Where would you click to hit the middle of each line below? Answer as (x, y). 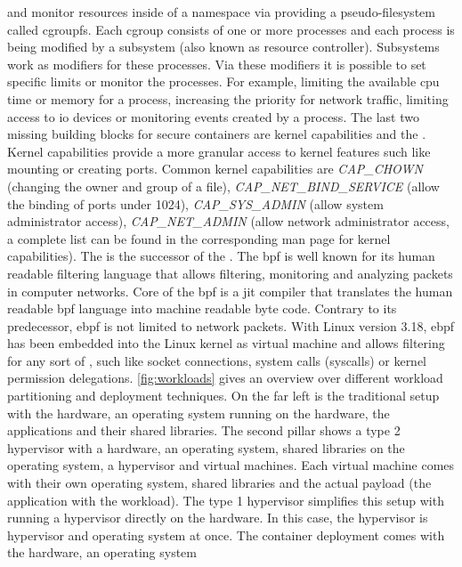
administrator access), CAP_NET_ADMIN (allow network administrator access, (228, 221)
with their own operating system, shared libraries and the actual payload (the (219, 483)
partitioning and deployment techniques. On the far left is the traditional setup (223, 396)
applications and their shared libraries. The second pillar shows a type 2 (204, 430)
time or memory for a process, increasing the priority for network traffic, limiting (228, 98)
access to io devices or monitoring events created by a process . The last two (214, 116)
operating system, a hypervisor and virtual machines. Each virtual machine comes (231, 465)
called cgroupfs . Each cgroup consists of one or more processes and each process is (231, 29)
